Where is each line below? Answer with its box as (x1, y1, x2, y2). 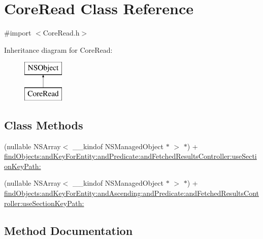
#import (4, 27, 31, 38)
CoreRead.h (43, 27, 80, 38)
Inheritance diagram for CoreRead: (4, 44, 113, 55)
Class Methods (4, 117, 83, 132)
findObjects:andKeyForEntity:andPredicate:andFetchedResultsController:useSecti (4, 151, 257, 161)
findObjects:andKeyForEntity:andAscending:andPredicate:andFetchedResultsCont (4, 188, 259, 198)
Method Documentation (4, 222, 133, 238)
